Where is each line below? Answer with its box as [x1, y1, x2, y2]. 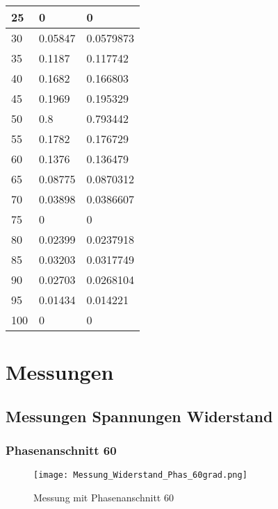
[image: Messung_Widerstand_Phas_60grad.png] [33, 470, 247, 481]
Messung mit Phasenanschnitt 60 [33, 490, 174, 505]
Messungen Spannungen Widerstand [6, 405, 273, 426]
